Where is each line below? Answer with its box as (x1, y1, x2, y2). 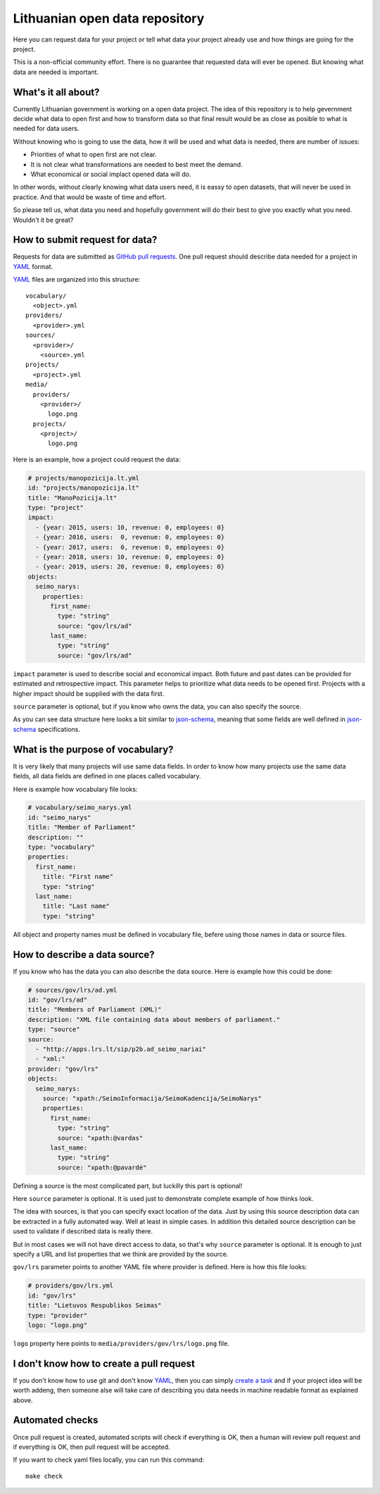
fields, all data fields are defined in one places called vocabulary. (13, 772, 201, 780)
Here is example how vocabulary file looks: (13, 785, 138, 793)
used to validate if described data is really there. (13, 1227, 153, 1235)
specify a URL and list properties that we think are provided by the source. (13, 1250, 229, 1259)
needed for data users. (13, 124, 80, 133)
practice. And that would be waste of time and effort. (13, 192, 167, 201)
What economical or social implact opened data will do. (30, 170, 191, 178)
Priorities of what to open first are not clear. (30, 150, 158, 158)
